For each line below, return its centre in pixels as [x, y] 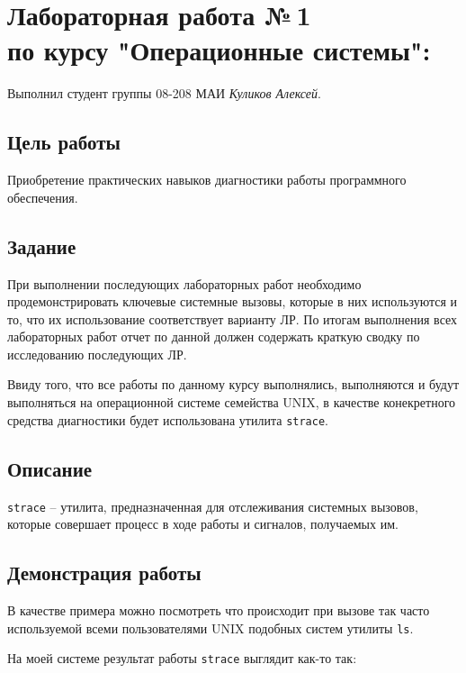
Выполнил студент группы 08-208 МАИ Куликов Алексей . [164, 93]
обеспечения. [43, 197]
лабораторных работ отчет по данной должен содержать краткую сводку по [214, 336]
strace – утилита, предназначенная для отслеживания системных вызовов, [213, 506]
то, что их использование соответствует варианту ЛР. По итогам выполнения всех [233, 318]
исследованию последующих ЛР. [97, 354]
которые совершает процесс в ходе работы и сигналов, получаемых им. [203, 524]
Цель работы [64, 142]
